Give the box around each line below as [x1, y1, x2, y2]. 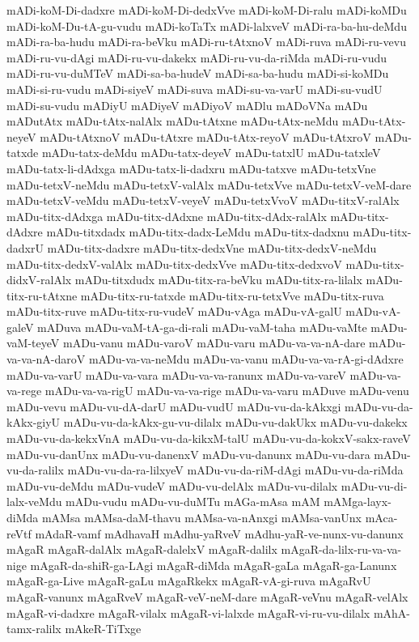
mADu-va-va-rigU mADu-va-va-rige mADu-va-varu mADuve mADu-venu [44, 382, 409, 399]
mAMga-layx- [324, 493, 391, 510]
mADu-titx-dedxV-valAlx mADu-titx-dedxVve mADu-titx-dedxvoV [6, 255, 342, 272]
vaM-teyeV [6, 334, 60, 351]
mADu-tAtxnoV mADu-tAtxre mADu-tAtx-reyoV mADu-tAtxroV [40, 128, 371, 145]
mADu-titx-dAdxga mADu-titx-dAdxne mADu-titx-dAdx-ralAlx [6, 207, 327, 224]
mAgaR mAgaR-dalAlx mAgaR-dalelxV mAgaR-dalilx [6, 541, 277, 558]
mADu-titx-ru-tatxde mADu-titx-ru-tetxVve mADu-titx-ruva [80, 287, 384, 304]
